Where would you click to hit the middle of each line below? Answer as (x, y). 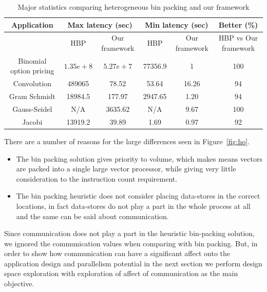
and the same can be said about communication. (92, 216)
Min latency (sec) (177, 24)
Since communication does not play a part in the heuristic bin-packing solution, (130, 233)
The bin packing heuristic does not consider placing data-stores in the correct (138, 196)
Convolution (32, 83)
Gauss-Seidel (32, 109)
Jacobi (32, 121)
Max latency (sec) (100, 24)
